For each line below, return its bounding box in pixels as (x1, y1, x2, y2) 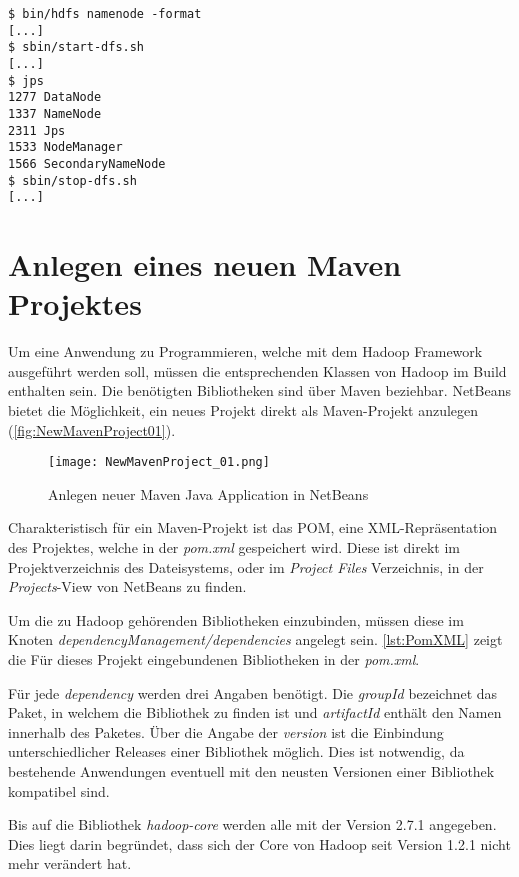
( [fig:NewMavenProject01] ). (8, 419, 176, 440)
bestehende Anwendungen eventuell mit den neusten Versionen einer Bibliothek (8, 760, 495, 781)
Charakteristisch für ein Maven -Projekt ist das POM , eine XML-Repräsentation (8, 517, 498, 538)
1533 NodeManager (8, 140, 123, 155)
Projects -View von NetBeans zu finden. (8, 576, 247, 597)
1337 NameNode (8, 106, 102, 121)
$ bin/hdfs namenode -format (8, 7, 202, 21)
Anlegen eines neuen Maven (8, 244, 402, 285)
